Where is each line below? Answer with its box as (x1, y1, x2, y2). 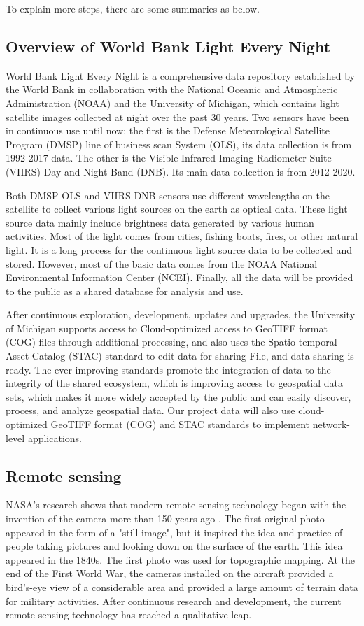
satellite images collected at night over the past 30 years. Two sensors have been (6, 109, 349, 124)
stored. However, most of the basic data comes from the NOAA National (6, 256, 318, 271)
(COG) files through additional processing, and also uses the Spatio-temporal (6, 334, 337, 349)
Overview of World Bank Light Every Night (6, 35, 331, 57)
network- (312, 417, 351, 432)
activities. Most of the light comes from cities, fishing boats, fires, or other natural (6, 229, 358, 243)
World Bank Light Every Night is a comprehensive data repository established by (6, 68, 355, 83)
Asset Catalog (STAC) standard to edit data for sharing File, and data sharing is (6, 348, 354, 363)
